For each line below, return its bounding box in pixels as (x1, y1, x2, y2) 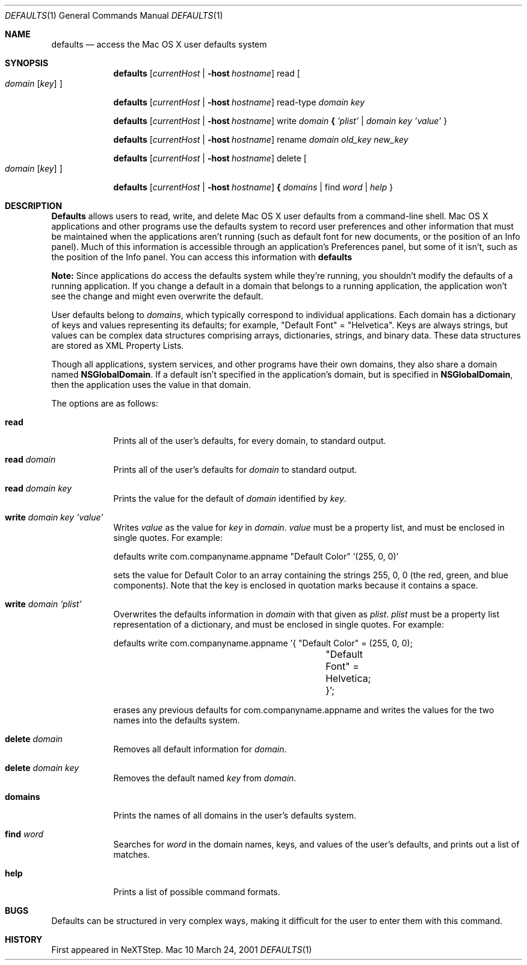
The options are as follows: (51, 398, 158, 408)
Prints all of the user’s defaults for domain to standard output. (113, 464, 357, 475)
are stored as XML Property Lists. (51, 340, 184, 351)
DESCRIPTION (5, 201, 63, 211)
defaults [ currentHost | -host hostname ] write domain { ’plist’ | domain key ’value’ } (113, 116, 448, 126)
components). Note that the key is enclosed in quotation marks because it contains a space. (113, 580, 478, 590)
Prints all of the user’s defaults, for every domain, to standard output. (113, 436, 386, 446)
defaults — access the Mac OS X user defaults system (51, 39, 267, 49)
